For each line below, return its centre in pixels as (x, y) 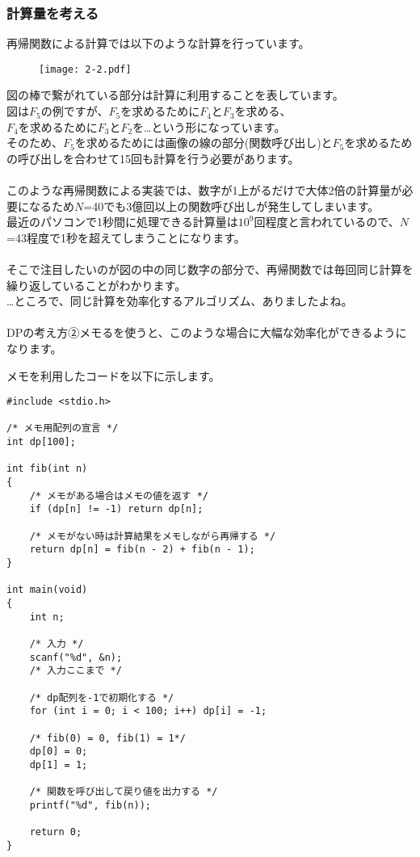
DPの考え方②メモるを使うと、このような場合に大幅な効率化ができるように (207, 332)
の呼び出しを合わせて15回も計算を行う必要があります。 (153, 158)
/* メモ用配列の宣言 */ (63, 428)
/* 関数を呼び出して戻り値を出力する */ (124, 792)
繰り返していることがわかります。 (97, 285)
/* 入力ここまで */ (76, 671)
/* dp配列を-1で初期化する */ (102, 697)
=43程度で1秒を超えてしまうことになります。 (126, 237)
